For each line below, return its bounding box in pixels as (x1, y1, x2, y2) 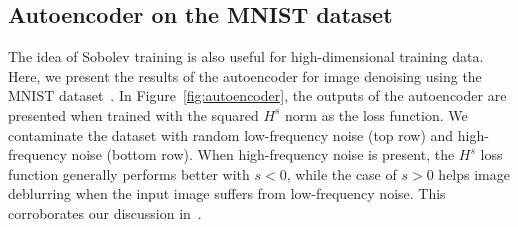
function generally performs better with (8, 163, 250, 184)
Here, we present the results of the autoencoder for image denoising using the (8, 65, 482, 86)
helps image (438, 163, 510, 184)
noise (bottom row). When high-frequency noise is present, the (71, 144, 455, 165)
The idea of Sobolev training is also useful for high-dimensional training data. (8, 46, 484, 67)
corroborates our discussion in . (8, 202, 202, 223)
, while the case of (286, 163, 397, 184)
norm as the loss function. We (285, 104, 468, 125)
